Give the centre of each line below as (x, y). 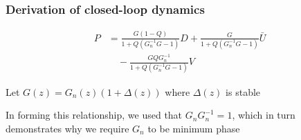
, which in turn (264, 115)
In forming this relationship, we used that (94, 115)
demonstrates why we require (67, 128)
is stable (243, 91)
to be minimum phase (194, 128)
